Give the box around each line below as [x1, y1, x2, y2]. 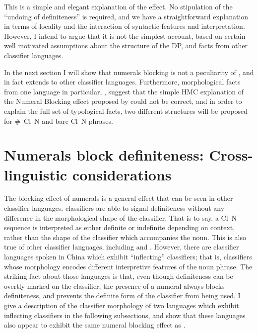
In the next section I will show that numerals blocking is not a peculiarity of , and [4, 67, 254, 77]
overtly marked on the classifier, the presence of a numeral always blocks [4, 280, 225, 291]
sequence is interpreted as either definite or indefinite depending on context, [4, 222, 235, 233]
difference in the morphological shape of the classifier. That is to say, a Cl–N [4, 212, 237, 223]
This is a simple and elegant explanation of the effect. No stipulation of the [4, 1, 233, 11]
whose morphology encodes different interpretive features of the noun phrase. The [4, 261, 253, 271]
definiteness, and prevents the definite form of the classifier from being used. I [4, 290, 241, 301]
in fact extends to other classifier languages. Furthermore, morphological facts [4, 77, 241, 87]
